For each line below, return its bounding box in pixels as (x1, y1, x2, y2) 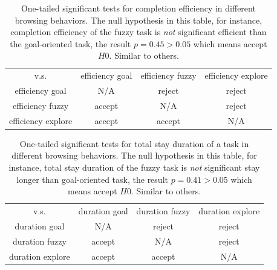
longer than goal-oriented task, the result (16, 173, 168, 185)
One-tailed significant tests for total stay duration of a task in (19, 137, 249, 150)
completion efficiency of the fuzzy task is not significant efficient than (10, 25, 267, 38)
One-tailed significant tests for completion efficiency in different (21, 2, 256, 14)
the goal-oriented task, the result (10, 37, 131, 50)
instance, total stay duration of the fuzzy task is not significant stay (8, 161, 260, 174)
